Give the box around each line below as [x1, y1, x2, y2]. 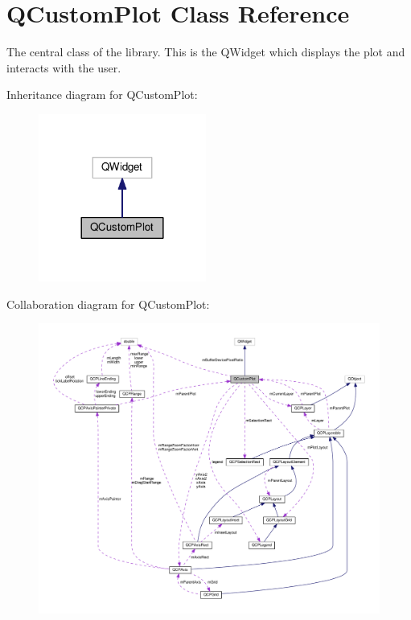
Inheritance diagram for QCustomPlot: [6, 86, 198, 103]
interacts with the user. [6, 59, 121, 76]
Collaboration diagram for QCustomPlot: [6, 295, 210, 312]
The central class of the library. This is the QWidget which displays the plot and [6, 43, 405, 60]
